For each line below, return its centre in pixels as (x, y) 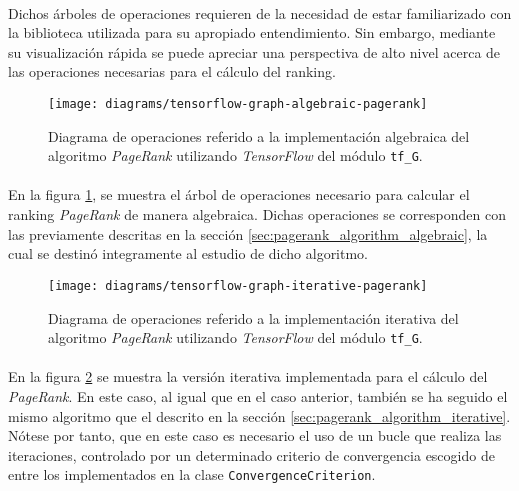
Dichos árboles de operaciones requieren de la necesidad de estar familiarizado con (260, 12)
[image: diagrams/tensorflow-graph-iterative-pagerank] (238, 285)
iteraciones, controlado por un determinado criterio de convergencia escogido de (251, 454)
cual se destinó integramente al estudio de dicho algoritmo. (188, 253)
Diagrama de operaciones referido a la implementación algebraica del (259, 135)
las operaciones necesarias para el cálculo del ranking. (172, 71)
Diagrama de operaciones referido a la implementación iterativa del (253, 317)
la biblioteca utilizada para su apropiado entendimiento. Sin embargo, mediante (252, 32)
